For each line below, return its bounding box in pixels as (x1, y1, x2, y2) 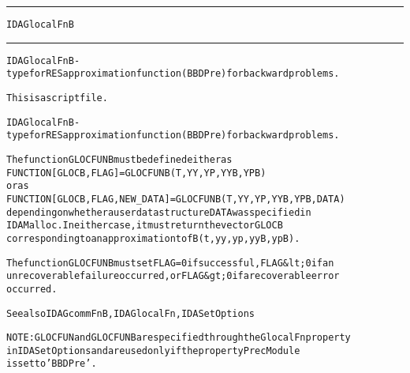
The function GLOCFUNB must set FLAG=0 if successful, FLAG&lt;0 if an (6, 257, 334, 269)
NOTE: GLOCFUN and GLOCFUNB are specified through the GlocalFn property (6, 332, 351, 344)
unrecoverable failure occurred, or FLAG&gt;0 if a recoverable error (6, 270, 340, 282)
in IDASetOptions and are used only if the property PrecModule (6, 345, 300, 356)
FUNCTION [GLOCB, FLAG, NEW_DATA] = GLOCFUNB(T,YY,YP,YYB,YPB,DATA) (6, 193, 345, 205)
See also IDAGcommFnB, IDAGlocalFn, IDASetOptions (6, 307, 255, 319)
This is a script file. (6, 92, 108, 104)
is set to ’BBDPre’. (6, 358, 97, 370)
